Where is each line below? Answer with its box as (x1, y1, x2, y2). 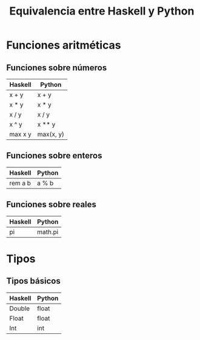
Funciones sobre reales (6, 199, 97, 210)
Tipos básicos (6, 276, 61, 286)
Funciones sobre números (6, 62, 107, 73)
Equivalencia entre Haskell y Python (9, 4, 195, 18)
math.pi (37, 227, 59, 236)
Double (9, 304, 30, 313)
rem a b (9, 179, 32, 187)
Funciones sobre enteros (6, 150, 102, 161)
